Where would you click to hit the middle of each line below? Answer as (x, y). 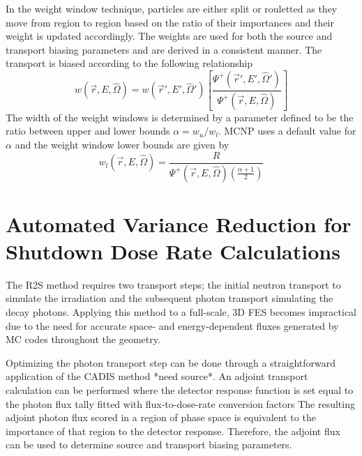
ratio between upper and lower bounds (88, 131)
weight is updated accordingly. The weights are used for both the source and (169, 36)
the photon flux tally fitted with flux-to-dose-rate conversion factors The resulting (180, 403)
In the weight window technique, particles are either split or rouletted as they (172, 8)
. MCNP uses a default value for (287, 131)
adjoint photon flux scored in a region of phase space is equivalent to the (161, 417)
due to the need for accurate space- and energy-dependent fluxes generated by (172, 325)
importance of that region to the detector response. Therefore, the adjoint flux (173, 431)
